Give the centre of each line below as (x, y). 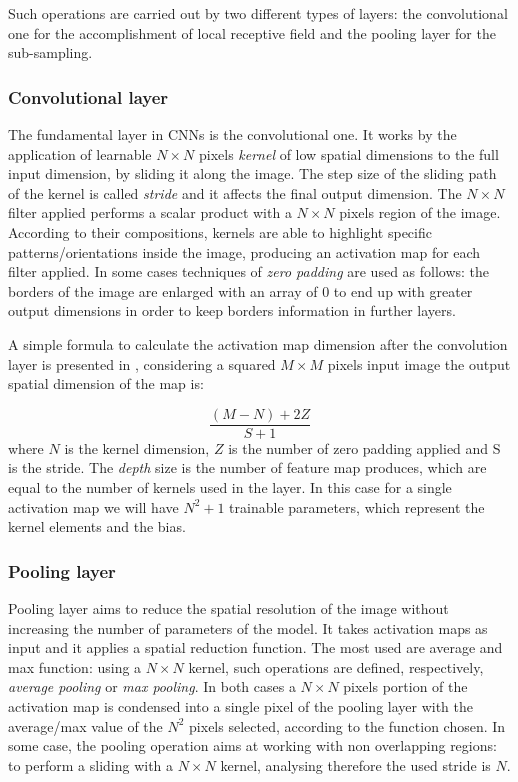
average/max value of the (85, 725)
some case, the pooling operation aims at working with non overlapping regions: (252, 745)
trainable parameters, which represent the (357, 506)
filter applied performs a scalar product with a (150, 212)
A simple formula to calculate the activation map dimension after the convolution (258, 343)
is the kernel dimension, (137, 447)
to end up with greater (403, 290)
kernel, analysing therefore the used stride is (355, 764)
